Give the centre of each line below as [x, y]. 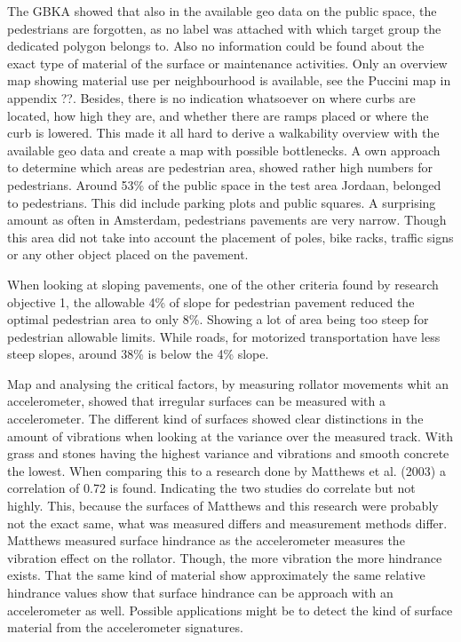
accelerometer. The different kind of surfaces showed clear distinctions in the [215, 419]
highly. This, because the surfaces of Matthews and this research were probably [223, 506]
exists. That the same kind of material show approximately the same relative [216, 575]
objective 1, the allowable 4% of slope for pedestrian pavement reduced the [211, 301]
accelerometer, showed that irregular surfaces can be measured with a [196, 401]
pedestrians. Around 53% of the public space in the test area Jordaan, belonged [224, 184]
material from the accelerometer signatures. [125, 627]
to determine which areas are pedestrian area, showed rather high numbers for [220, 167]
